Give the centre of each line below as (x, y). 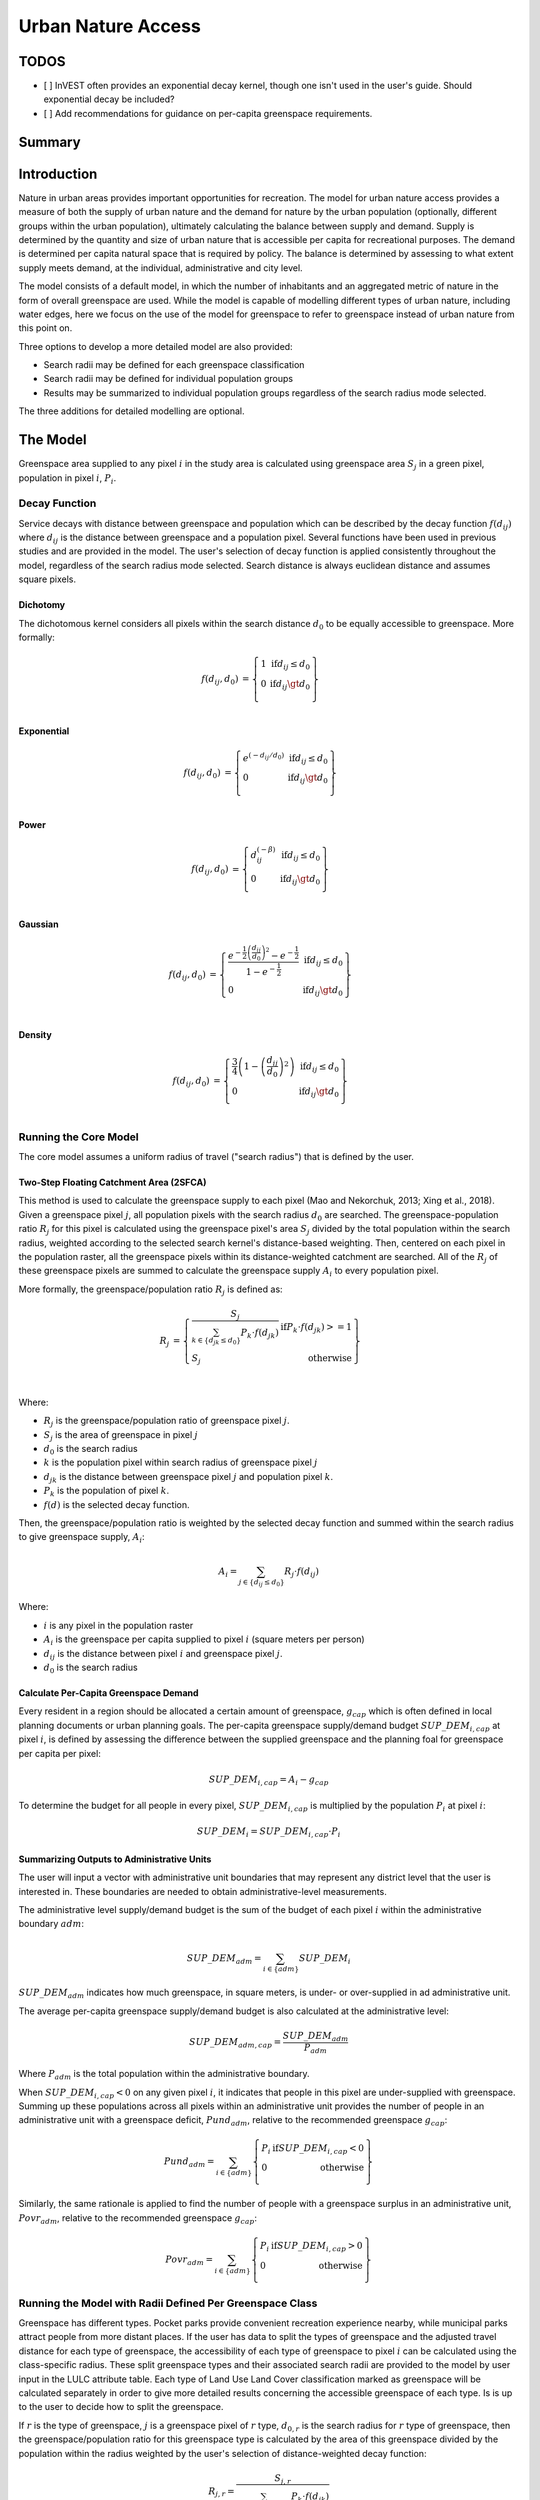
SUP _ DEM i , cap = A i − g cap (268, 1780)
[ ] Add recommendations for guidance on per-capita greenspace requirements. (208, 113)
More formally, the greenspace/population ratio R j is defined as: (151, 1290)
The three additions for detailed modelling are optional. (131, 411)
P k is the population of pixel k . (106, 1492)
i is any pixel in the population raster (118, 1625)
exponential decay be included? (109, 99)
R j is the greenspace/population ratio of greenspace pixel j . (166, 1422)
